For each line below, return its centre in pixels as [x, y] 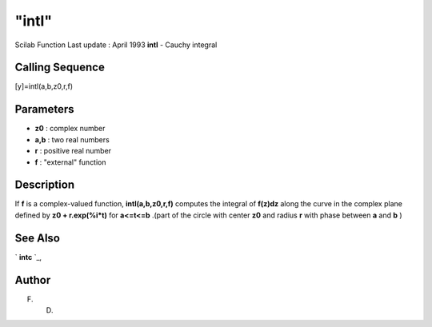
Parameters [44, 109]
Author [33, 280]
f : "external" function [71, 162]
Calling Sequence [60, 68]
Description [45, 185]
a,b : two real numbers [72, 139]
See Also [37, 238]
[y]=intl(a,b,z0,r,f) [44, 86]
